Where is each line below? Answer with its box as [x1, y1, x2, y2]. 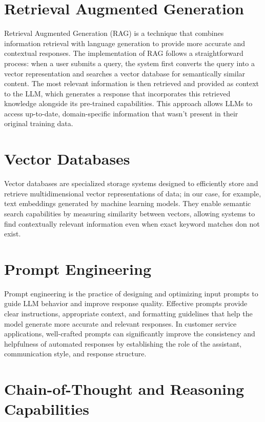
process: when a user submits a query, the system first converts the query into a [4, 57, 255, 68]
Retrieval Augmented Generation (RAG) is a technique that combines [4, 28, 224, 38]
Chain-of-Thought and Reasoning [4, 378, 244, 399]
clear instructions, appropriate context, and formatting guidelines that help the [4, 308, 253, 319]
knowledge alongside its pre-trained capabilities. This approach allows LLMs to [4, 98, 253, 109]
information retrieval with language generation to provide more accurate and [4, 37, 246, 48]
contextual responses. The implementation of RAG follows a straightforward [4, 48, 243, 58]
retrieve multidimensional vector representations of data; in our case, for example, [4, 188, 261, 198]
